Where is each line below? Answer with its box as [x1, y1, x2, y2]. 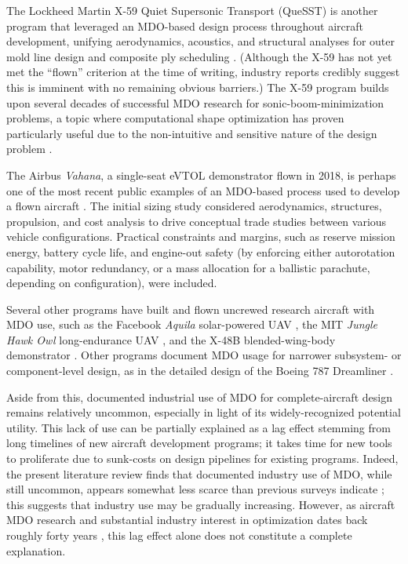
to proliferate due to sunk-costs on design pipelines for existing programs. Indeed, [6, 450, 399, 467]
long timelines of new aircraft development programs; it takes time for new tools [6, 435, 392, 451]
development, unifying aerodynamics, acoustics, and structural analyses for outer [6, 33, 395, 49]
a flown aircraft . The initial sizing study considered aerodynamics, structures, [6, 198, 382, 214]
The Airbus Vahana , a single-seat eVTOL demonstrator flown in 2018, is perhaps [6, 166, 396, 183]
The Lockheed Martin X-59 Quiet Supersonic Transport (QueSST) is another [6, 2, 378, 18]
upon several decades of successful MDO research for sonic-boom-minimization [6, 94, 384, 111]
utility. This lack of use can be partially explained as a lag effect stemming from [6, 419, 391, 435]
